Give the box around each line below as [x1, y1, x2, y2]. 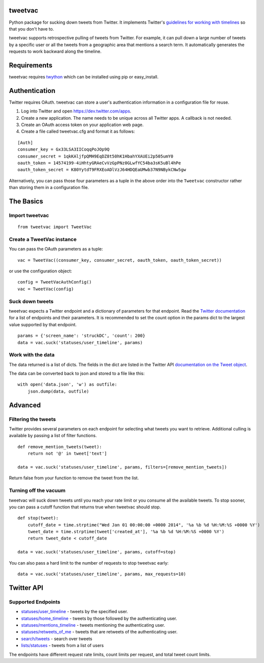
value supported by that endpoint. [9, 321, 77, 327]
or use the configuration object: [9, 268, 72, 274]
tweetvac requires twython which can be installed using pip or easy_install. [9, 74, 159, 79]
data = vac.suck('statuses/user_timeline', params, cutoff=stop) [17, 549, 176, 555]
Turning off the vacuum [9, 487, 65, 494]
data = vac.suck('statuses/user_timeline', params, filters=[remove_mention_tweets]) [17, 464, 227, 470]
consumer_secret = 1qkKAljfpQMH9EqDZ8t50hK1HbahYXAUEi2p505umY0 [17, 153, 174, 159]
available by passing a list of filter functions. [9, 433, 97, 439]
